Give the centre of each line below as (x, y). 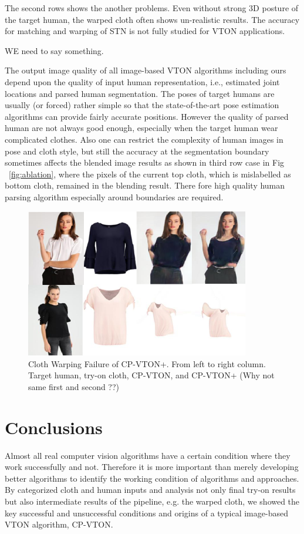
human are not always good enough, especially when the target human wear (141, 128)
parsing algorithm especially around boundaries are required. (114, 197)
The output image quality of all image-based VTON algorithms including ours (146, 70)
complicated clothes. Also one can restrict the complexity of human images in (144, 139)
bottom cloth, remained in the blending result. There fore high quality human (145, 185)
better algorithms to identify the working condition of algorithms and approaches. (152, 478)
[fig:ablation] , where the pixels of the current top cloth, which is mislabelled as (150, 174)
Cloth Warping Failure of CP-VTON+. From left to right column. (147, 363)
